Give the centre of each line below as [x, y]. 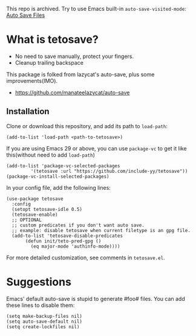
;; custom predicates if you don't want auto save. [78, 225]
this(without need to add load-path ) [51, 155]
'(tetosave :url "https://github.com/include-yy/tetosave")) [109, 171]
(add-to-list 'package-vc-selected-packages [63, 166]
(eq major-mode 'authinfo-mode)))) [75, 246]
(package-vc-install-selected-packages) [58, 176]
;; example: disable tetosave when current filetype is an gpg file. [101, 230]
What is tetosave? [52, 40]
